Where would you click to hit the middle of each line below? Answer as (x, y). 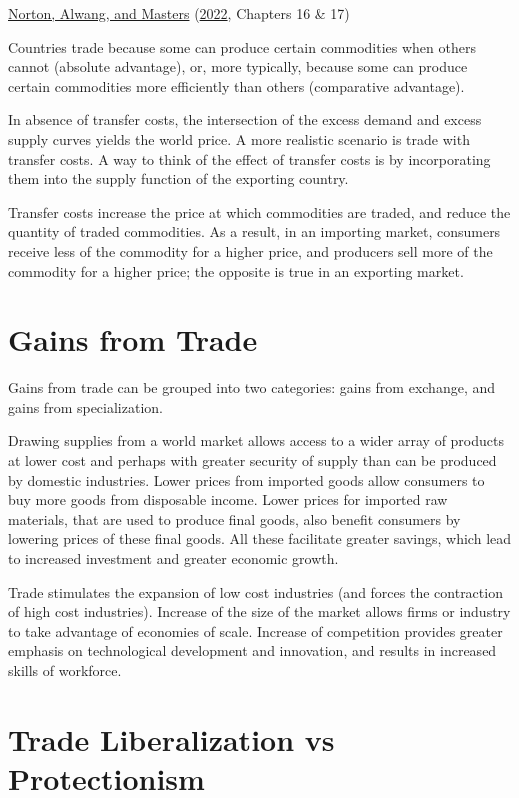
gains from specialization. (85, 406)
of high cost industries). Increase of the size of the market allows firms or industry (259, 611)
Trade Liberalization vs (171, 738)
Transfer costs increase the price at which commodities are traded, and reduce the (259, 211)
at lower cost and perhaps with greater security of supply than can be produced (252, 460)
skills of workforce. (65, 669)
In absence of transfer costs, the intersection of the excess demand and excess (245, 119)
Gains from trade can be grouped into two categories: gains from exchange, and (252, 387)
